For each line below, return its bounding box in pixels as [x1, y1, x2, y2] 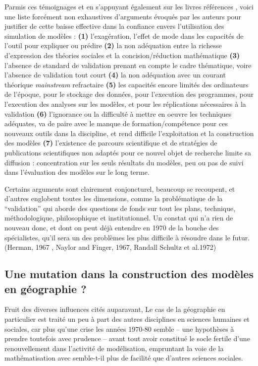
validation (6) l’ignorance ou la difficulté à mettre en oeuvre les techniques [4, 108, 232, 119]
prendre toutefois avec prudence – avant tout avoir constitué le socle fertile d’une [4, 333, 250, 344]
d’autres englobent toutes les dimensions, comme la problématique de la [4, 193, 223, 204]
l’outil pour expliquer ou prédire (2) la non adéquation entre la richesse [4, 40, 222, 51]
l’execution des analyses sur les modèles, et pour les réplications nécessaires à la [4, 98, 246, 109]
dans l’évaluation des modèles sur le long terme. [4, 167, 150, 177]
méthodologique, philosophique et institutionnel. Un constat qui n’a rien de [4, 213, 233, 223]
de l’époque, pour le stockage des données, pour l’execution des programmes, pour [4, 89, 254, 99]
